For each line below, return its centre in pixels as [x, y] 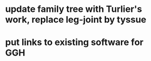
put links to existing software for [74, 42]
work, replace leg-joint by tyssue [76, 20]
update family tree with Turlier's [74, 9]
